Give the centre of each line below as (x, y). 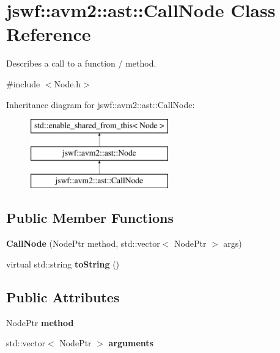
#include (23, 83)
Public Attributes (63, 297)
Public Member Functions (90, 218)
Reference (49, 34)
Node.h (68, 83)
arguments (131, 343)
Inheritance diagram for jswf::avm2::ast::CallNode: (101, 104)
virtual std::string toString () (63, 264)
